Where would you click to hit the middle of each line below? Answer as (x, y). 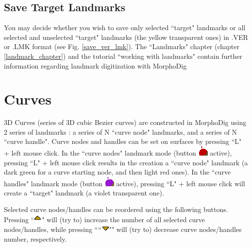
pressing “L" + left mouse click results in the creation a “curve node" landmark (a (126, 162)
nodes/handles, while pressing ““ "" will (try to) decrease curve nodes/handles (123, 229)
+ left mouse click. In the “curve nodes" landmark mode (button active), (118, 153)
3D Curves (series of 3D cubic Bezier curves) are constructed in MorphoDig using (125, 122)
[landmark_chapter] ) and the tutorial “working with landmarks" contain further (123, 56)
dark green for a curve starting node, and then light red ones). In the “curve (118, 172)
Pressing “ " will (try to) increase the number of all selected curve (104, 219)
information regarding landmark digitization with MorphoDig (95, 65)
